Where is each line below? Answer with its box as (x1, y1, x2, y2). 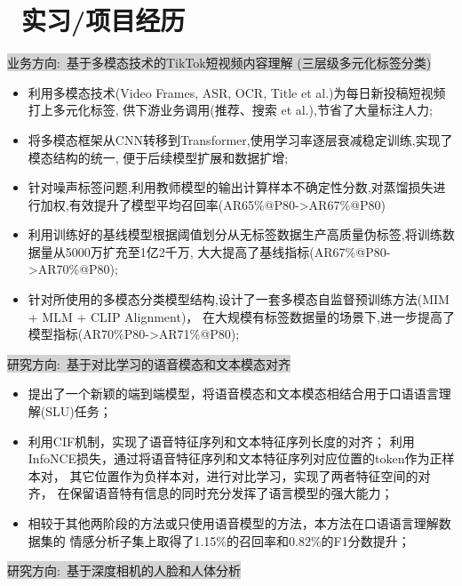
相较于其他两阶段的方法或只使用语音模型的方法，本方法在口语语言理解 (28, 514, 439, 532)
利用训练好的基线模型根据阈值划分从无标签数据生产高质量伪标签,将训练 (28, 225, 442, 244)
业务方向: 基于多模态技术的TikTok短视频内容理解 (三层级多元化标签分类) (7, 53, 432, 72)
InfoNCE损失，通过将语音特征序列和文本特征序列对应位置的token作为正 (28, 449, 442, 468)
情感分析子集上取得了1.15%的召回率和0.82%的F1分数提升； (69, 531, 410, 550)
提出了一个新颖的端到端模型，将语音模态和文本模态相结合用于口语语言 (28, 384, 439, 403)
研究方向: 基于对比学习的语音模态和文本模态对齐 (7, 354, 291, 373)
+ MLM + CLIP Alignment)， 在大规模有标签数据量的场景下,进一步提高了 (28, 307, 455, 325)
